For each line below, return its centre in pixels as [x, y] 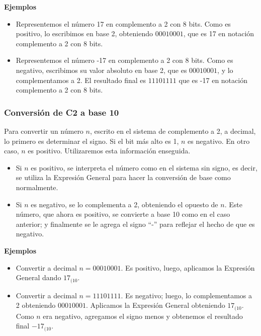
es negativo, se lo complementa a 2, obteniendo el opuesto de [124, 204]
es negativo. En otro [219, 141]
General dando [38, 277]
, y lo [225, 70]
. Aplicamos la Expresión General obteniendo [156, 305]
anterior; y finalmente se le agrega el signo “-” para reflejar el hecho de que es [135, 224]
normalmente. [37, 187]
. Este [233, 204]
